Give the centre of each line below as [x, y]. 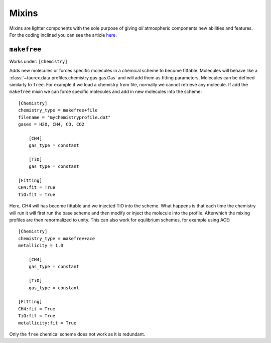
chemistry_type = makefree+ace [57, 238]
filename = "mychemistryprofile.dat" [65, 117]
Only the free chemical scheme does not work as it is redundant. [77, 334]
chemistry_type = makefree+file [58, 110]
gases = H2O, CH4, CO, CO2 [51, 124]
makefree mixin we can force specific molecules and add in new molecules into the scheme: [106, 92]
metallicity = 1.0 [41, 246]
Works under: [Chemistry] [38, 61]
